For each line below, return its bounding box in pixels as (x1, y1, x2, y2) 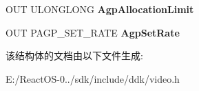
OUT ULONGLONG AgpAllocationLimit (6, 2, 194, 16)
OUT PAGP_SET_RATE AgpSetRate (6, 25, 180, 39)
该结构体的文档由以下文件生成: (6, 48, 143, 63)
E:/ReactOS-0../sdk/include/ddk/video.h (6, 71, 180, 85)
